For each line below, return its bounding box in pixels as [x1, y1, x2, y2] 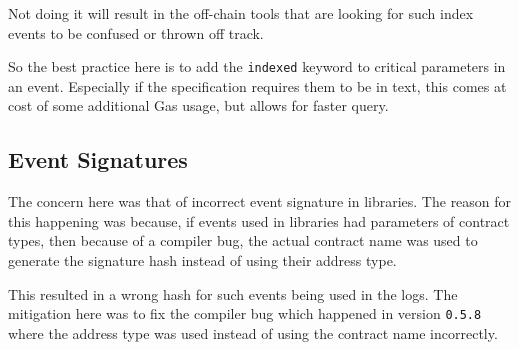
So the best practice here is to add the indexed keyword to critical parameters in [8, 56, 506, 77]
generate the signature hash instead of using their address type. [8, 250, 397, 271]
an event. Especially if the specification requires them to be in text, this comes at [8, 75, 507, 96]
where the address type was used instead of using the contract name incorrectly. [8, 322, 498, 343]
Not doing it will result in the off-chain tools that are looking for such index [8, 3, 474, 23]
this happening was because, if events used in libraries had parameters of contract [8, 210, 510, 231]
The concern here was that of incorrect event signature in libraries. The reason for [8, 191, 512, 212]
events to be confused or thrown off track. [8, 22, 264, 43]
